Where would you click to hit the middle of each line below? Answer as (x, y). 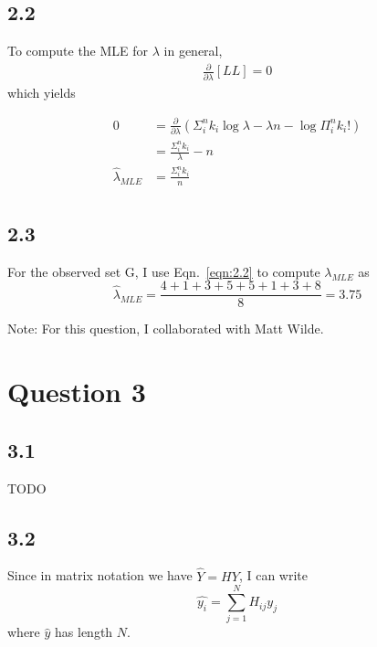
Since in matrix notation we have (100, 575)
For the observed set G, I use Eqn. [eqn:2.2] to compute (164, 271)
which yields (42, 92)
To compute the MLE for (78, 51)
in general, (193, 51)
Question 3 (77, 392)
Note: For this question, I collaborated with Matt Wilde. (166, 329)
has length (84, 632)
